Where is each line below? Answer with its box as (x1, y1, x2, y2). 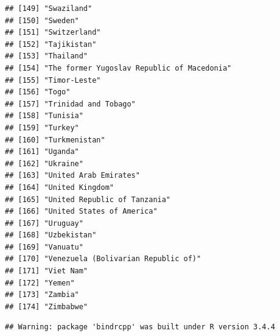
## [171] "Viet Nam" (5, 267, 88, 276)
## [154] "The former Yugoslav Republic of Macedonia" (5, 63, 232, 72)
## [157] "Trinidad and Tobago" (5, 99, 136, 108)
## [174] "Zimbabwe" (5, 302, 88, 311)
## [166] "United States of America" (5, 207, 158, 216)
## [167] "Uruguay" (5, 219, 83, 228)
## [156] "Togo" (5, 88, 71, 97)
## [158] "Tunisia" (5, 111, 83, 121)
